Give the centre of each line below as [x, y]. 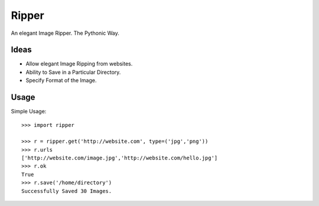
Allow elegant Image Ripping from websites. [79, 64]
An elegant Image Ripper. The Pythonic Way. [65, 33]
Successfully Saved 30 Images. [67, 191]
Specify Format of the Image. [61, 80]
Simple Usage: [29, 112]
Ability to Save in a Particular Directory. [73, 72]
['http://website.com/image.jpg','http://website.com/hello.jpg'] [120, 158]
